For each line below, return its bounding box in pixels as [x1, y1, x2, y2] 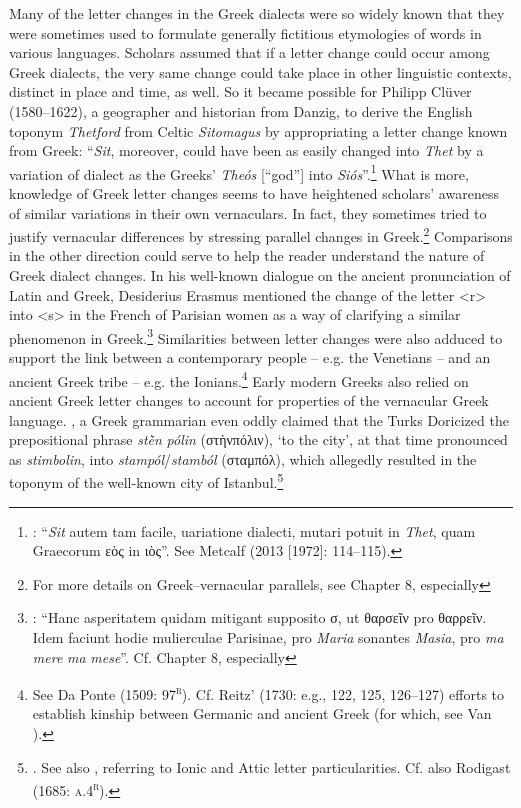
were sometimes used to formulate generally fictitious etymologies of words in [9, 22, 482, 43]
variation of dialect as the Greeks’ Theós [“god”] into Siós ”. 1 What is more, [9, 160, 469, 184]
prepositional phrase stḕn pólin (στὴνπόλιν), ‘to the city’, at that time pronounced [9, 429, 508, 450]
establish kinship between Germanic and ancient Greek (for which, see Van [32, 703, 492, 724]
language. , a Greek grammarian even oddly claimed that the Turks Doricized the [9, 409, 509, 430]
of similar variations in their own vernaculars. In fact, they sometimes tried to [9, 202, 487, 223]
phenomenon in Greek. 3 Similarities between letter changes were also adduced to [9, 324, 503, 348]
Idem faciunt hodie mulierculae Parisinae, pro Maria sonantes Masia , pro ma [32, 626, 504, 647]
